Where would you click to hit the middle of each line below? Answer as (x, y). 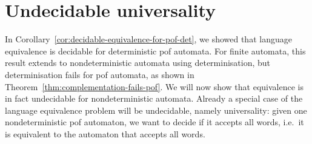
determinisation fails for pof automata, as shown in (100, 74)
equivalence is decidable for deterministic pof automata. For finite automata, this (155, 51)
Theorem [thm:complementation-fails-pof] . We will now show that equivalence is (154, 86)
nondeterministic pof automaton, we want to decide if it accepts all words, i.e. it (154, 122)
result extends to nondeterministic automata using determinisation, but (138, 63)
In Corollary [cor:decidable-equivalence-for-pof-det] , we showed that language (148, 39)
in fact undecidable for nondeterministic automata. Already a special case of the (154, 98)
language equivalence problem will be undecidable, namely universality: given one (156, 110)
